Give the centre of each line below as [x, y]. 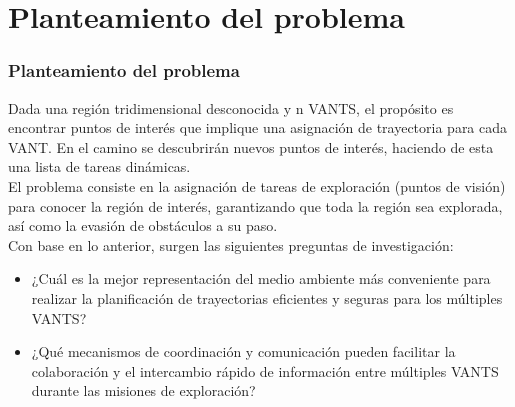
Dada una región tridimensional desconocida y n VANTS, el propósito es [231, 107]
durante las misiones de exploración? [143, 390]
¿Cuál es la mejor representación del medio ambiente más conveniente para [261, 278]
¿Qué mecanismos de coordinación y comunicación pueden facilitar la [243, 351]
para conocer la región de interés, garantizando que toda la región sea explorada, [255, 205]
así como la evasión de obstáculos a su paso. [143, 225]
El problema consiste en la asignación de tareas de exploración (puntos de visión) [257, 185]
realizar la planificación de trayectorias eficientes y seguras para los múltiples [267, 297]
